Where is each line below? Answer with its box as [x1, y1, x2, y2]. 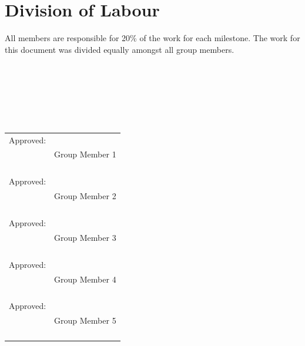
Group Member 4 [54, 273, 116, 285]
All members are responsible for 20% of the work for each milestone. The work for [5, 32, 300, 44]
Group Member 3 [54, 231, 116, 243]
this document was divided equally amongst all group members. [5, 43, 234, 55]
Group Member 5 [54, 314, 116, 327]
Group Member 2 [54, 190, 116, 202]
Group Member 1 [54, 148, 116, 160]
